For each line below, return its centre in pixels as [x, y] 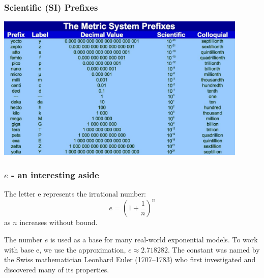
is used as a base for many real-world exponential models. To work [154, 239]
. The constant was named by [214, 249]
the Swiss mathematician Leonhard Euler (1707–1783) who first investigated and [130, 259]
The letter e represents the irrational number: [75, 194]
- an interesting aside [55, 174]
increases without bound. [58, 222]
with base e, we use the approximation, [65, 249]
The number [23, 239]
